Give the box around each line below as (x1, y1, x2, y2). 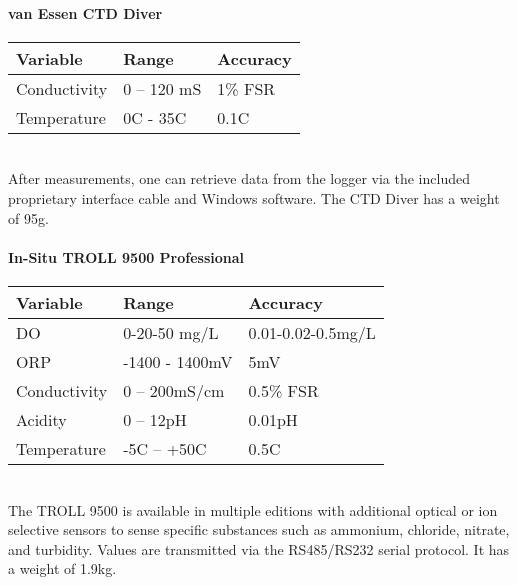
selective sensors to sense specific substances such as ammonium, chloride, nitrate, (8, 519, 510, 540)
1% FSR (217, 76, 276, 100)
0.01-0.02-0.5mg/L (248, 320, 376, 344)
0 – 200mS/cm (123, 378, 225, 402)
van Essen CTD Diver (8, 2, 163, 23)
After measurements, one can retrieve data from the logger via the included (8, 168, 470, 189)
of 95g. (8, 207, 49, 228)
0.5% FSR (248, 378, 319, 402)
